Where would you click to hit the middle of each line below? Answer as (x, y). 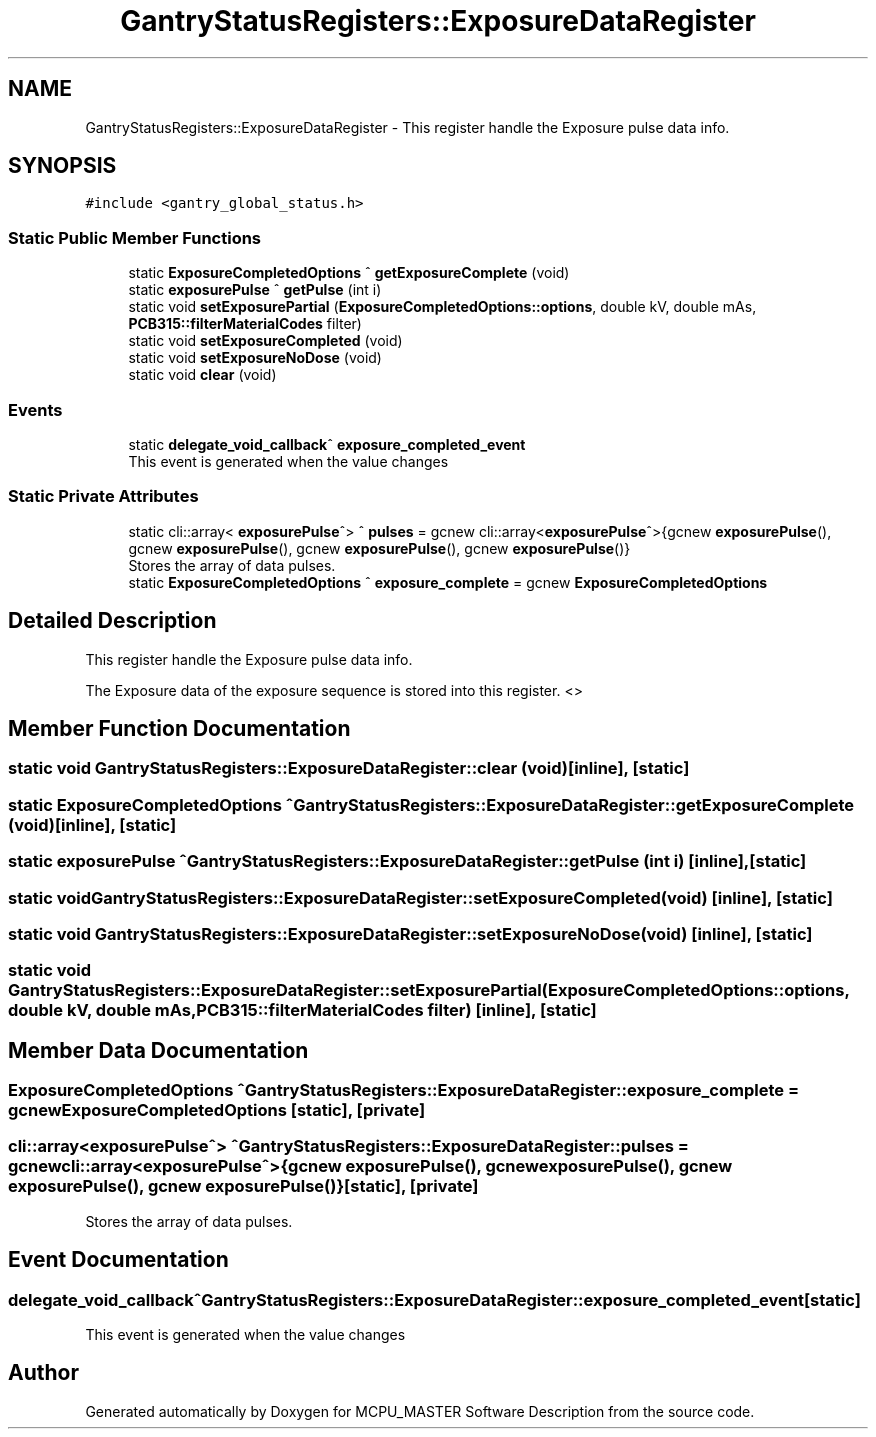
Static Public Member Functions (135, 237)
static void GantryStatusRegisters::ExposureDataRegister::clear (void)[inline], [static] (349, 768)
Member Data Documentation (158, 1050)
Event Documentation (118, 1260)
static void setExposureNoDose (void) (255, 358)
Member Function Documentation (179, 728)
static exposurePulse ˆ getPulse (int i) (255, 290)
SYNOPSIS (62, 166)
